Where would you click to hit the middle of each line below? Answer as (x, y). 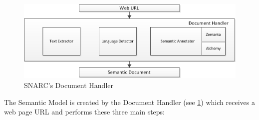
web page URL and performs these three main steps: (84, 112)
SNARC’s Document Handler (69, 85)
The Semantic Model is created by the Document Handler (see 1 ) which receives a (129, 102)
